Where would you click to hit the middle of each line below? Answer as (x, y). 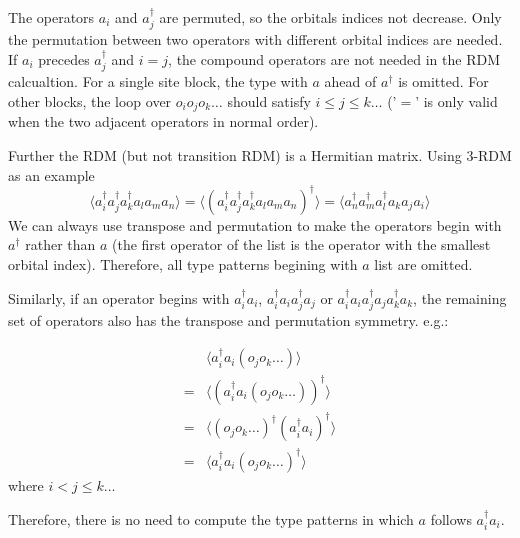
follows (451, 518)
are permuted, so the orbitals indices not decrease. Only (330, 17)
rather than (60, 244)
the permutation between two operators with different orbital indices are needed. (255, 39)
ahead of (350, 81)
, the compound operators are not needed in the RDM (334, 59)
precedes (64, 59)
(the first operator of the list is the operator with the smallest (301, 244)
